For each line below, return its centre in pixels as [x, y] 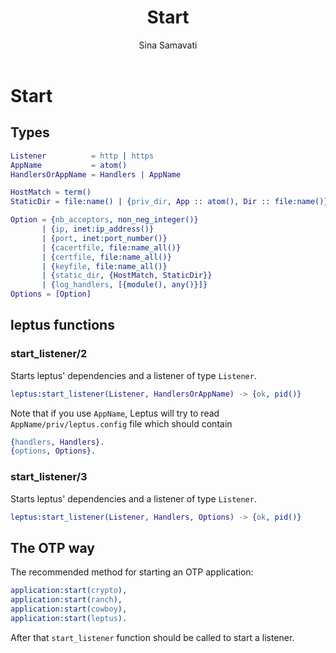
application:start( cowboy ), [69, 609]
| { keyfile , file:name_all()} [104, 266]
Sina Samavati [168, 45]
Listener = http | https [82, 156]
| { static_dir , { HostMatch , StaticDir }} [127, 276]
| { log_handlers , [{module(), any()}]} [124, 285]
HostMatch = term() [51, 192]
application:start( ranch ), [66, 600]
